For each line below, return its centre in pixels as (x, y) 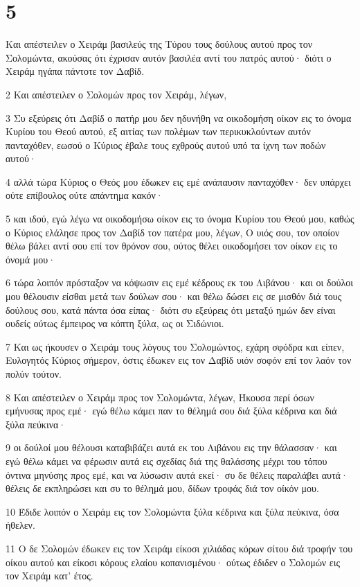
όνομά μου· (31, 259)
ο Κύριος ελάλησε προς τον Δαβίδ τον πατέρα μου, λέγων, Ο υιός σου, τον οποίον (173, 232)
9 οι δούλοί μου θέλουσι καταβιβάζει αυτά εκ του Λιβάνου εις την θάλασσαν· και (171, 447)
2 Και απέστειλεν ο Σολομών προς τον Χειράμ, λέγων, (116, 94)
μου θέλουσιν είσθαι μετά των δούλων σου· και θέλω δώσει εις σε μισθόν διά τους (174, 296)
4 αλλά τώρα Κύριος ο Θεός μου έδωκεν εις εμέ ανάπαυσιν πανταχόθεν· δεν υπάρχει (178, 181)
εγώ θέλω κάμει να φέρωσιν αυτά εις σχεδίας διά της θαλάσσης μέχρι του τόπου (166, 461)
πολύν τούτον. (34, 374)
